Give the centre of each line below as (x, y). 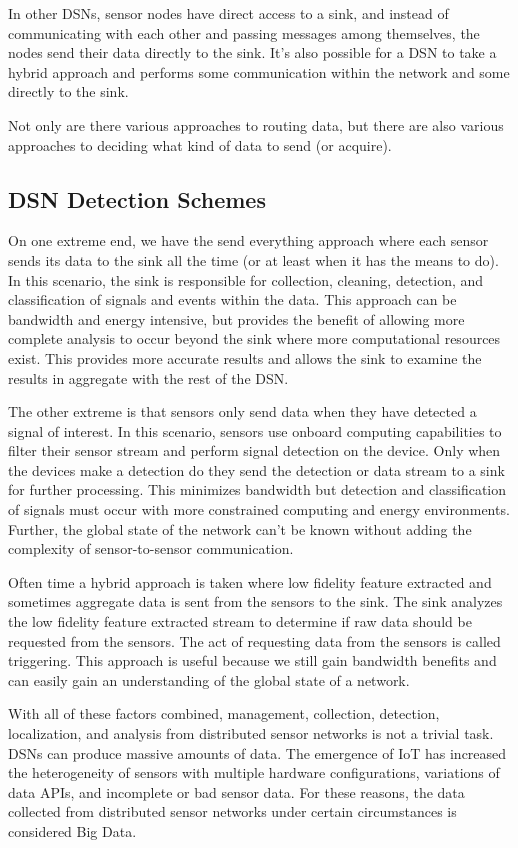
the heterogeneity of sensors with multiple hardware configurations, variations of (254, 772)
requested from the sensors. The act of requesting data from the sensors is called (254, 640)
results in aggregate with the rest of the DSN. (148, 377)
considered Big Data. (72, 830)
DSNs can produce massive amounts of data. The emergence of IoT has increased (257, 752)
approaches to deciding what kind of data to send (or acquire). (200, 144)
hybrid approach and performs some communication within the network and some (259, 71)
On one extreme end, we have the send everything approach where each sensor (248, 240)
